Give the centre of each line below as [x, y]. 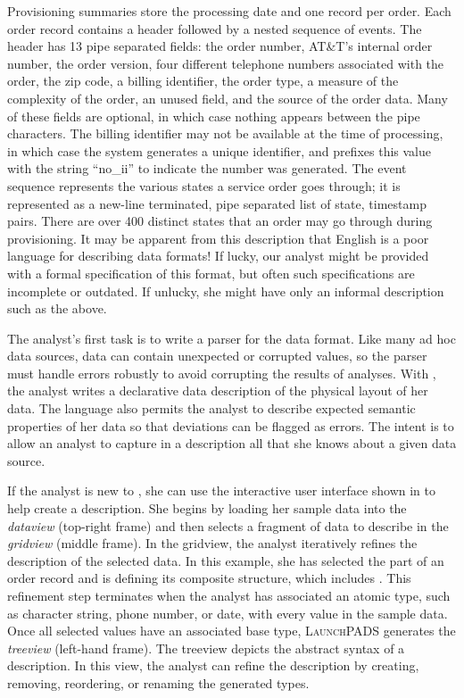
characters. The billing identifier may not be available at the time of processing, [225, 133]
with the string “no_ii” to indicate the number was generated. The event [207, 168]
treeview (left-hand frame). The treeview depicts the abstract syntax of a [206, 648]
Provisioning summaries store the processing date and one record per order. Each [229, 11]
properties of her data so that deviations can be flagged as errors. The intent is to [231, 425]
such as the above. [57, 308]
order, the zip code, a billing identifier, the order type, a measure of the [203, 81]
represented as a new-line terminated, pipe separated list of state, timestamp [217, 203]
